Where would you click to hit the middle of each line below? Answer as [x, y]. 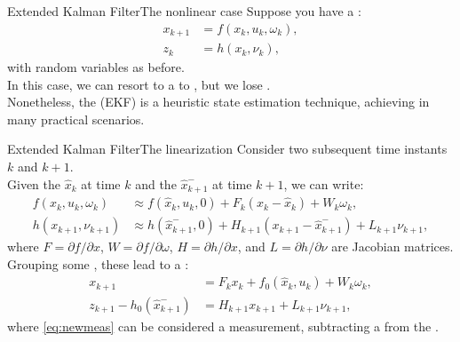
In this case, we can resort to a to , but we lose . [139, 84]
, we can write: [324, 183]
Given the [34, 183]
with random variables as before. [96, 67]
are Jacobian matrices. [393, 247]
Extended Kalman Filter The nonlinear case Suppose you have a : [184, 11]
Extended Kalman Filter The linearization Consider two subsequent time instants [227, 149]
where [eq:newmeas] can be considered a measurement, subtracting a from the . [223, 326]
